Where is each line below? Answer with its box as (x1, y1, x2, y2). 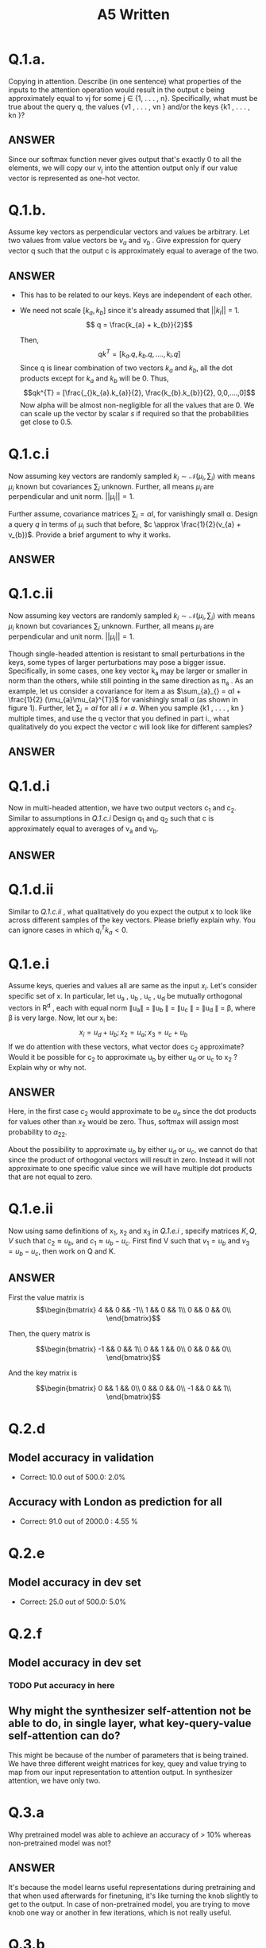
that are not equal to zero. (8, 1172, 93, 1181)
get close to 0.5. (19, 417, 73, 427)
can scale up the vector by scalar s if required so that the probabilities (19, 408, 249, 418)
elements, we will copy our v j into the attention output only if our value (8, 163, 238, 174)
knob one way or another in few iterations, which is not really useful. (8, 1907, 232, 1917)
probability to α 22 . (8, 1127, 67, 1138)
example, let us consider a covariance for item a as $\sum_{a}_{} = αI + (8, 686, 241, 696)
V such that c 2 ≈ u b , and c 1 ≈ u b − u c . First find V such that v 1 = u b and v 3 (8, 1236, 250, 1248)
